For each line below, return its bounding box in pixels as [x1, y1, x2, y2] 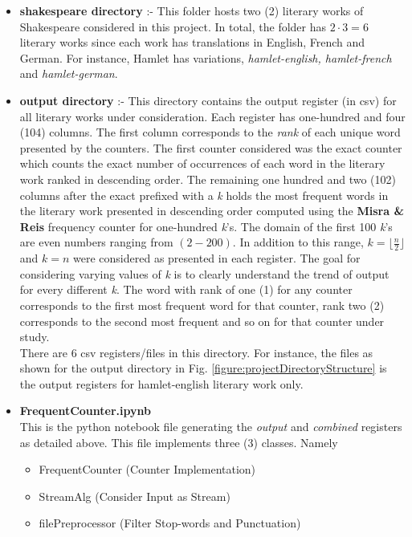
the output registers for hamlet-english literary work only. [19, 375, 304, 392]
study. [19, 328, 50, 345]
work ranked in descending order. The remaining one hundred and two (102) [19, 170, 396, 187]
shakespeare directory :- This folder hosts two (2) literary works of [19, 2, 364, 18]
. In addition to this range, [232, 234, 364, 250]
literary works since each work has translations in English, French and [19, 34, 365, 51]
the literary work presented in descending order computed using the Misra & [19, 202, 404, 219]
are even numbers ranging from [19, 234, 173, 250]
